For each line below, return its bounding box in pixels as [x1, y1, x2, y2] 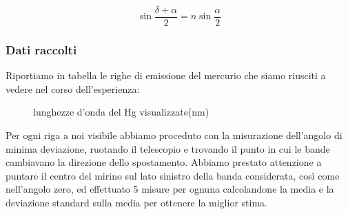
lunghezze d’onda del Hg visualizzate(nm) [33, 105, 209, 119]
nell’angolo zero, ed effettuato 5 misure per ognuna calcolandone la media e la [6, 182, 334, 196]
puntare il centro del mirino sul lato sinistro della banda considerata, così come [6, 168, 340, 182]
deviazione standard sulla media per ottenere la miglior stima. [6, 195, 267, 210]
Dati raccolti [6, 41, 77, 58]
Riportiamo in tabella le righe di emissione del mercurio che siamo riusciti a [6, 68, 326, 83]
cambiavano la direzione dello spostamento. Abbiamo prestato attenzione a [6, 155, 322, 169]
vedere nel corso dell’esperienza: [6, 81, 140, 96]
